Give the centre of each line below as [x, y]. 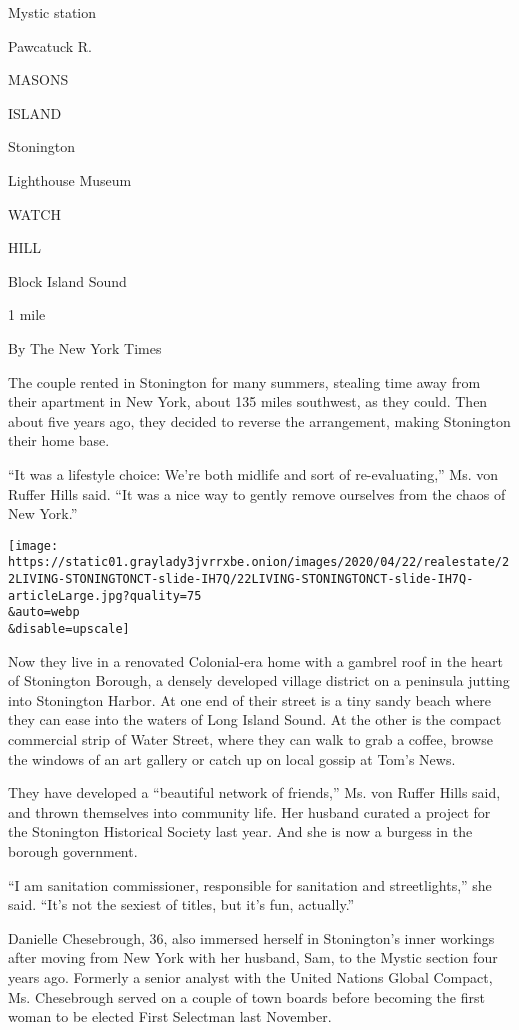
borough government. [73, 850]
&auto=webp [44, 612]
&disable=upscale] [69, 628]
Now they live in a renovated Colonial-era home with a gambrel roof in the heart [255, 660]
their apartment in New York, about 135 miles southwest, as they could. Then [248, 401]
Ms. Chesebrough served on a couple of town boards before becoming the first [246, 996]
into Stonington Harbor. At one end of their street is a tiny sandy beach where [250, 699]
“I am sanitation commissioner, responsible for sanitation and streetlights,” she [250, 884]
